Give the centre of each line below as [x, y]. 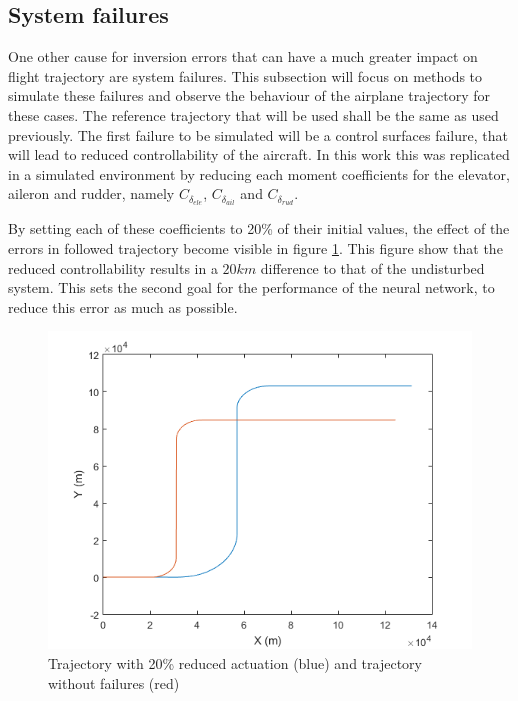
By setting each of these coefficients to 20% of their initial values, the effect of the [259, 228]
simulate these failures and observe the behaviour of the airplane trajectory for [249, 95]
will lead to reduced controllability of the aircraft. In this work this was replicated [259, 154]
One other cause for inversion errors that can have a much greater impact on [243, 56]
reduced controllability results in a [113, 267]
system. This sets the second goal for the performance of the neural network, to [251, 287]
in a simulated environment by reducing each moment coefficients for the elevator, [259, 173]
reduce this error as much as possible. [123, 306]
